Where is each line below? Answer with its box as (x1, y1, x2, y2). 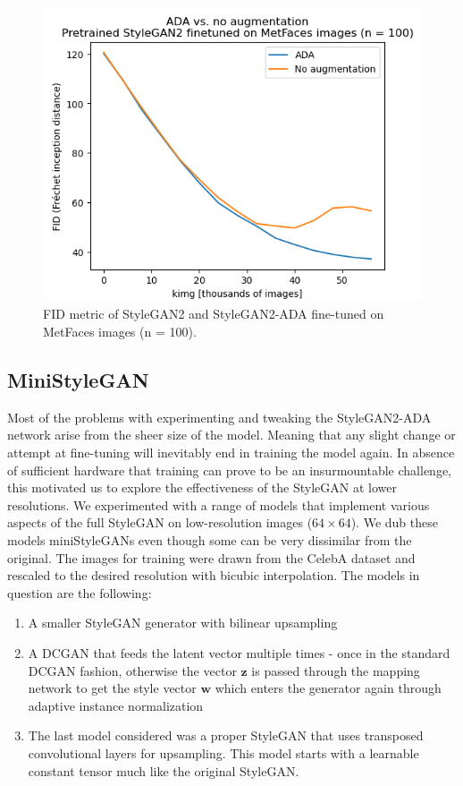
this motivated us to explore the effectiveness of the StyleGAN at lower (7, 478, 397, 497)
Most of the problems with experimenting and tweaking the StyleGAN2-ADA (7, 407, 432, 426)
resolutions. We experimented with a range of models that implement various (7, 495, 430, 514)
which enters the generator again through (215, 679, 442, 697)
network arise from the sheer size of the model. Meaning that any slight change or (7, 425, 456, 444)
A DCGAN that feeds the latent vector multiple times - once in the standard (28, 643, 450, 662)
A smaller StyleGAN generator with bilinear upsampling (28, 613, 338, 632)
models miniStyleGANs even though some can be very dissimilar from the (7, 531, 412, 549)
